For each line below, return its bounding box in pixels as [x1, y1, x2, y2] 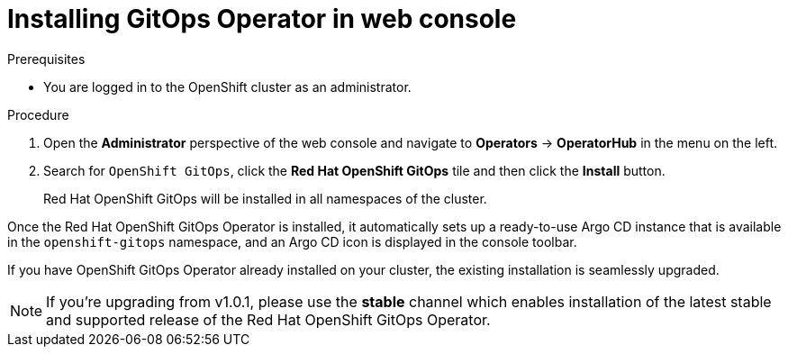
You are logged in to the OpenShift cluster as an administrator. [43, 78, 412, 95]
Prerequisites [7, 50, 86, 67]
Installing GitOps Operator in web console [7, 4, 517, 34]
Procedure [7, 106, 69, 123]
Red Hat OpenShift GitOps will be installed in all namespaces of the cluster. [43, 190, 487, 206]
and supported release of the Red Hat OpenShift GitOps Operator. [46, 310, 491, 329]
